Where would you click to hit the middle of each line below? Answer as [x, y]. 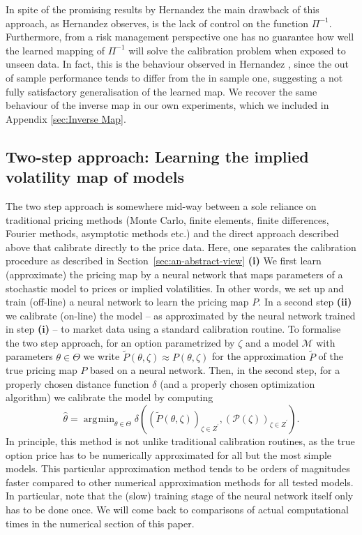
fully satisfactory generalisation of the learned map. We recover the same [161, 91]
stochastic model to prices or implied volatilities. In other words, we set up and [175, 288]
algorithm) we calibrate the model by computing [110, 397]
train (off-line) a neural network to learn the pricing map [127, 302]
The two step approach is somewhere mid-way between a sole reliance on [161, 205]
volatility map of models [95, 177]
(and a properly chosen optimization [237, 383]
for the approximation [259, 356]
